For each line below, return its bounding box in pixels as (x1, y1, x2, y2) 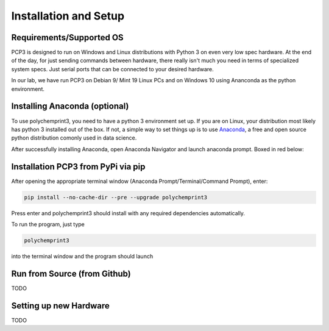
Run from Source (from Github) (11, 268, 131, 279)
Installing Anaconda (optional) (11, 101, 129, 112)
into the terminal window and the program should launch (11, 252, 154, 260)
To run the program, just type (11, 220, 85, 228)
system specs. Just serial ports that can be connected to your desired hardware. (11, 65, 214, 73)
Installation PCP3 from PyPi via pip (11, 162, 146, 172)
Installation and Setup (11, 9, 125, 23)
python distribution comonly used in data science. (11, 134, 137, 141)
